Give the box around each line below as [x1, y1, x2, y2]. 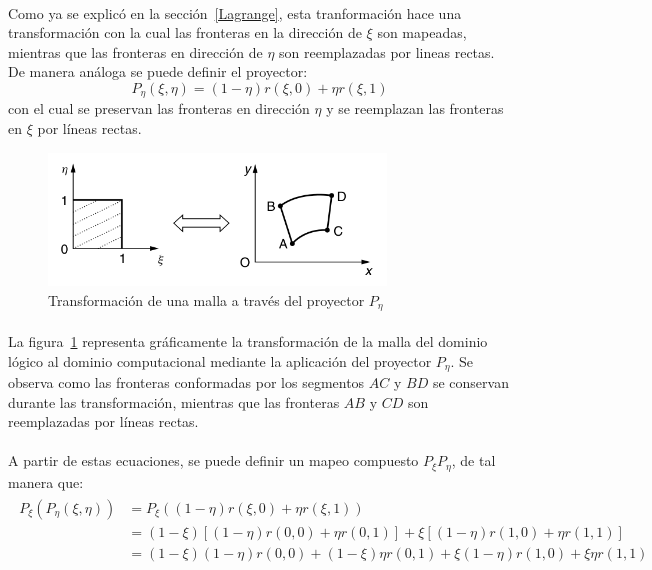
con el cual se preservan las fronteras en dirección [8, 98, 310, 119]
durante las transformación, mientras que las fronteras [8, 391, 340, 412]
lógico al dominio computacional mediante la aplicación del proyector [8, 350, 432, 371]
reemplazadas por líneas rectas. [8, 411, 199, 432]
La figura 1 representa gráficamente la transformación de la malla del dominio [8, 331, 488, 352]
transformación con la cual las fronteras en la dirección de [8, 22, 362, 43]
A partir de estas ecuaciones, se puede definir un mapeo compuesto [8, 450, 419, 471]
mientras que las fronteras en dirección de [8, 41, 263, 62]
